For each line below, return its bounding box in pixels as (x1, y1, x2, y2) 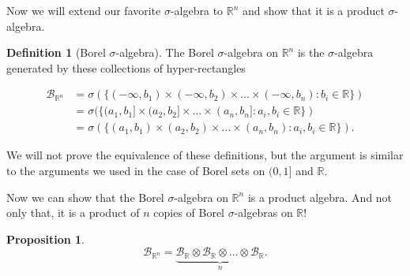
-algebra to (170, 2, 224, 18)
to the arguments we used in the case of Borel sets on (6, 162, 265, 179)
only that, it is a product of (6, 204, 140, 221)
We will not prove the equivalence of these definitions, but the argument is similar (6, 147, 404, 163)
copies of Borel (153, 204, 225, 221)
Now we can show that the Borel (6, 188, 164, 205)
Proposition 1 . (6, 230, 85, 247)
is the (297, 44, 325, 61)
